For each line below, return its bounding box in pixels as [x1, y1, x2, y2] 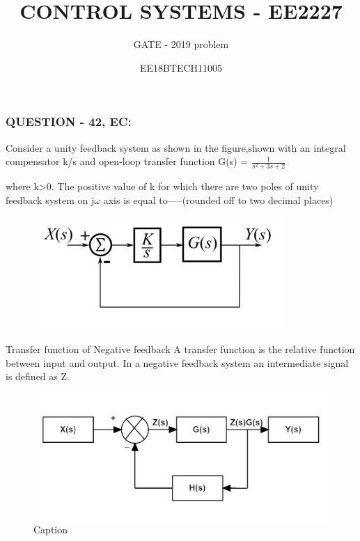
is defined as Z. [6, 369, 70, 384]
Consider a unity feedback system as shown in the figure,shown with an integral [6, 140, 346, 155]
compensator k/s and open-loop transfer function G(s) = [6, 154, 249, 168]
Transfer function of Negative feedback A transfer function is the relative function [6, 342, 355, 356]
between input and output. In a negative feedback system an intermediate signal [6, 355, 349, 370]
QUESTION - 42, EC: [6, 113, 132, 130]
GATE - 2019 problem [133, 37, 229, 52]
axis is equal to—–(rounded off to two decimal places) [103, 192, 334, 207]
